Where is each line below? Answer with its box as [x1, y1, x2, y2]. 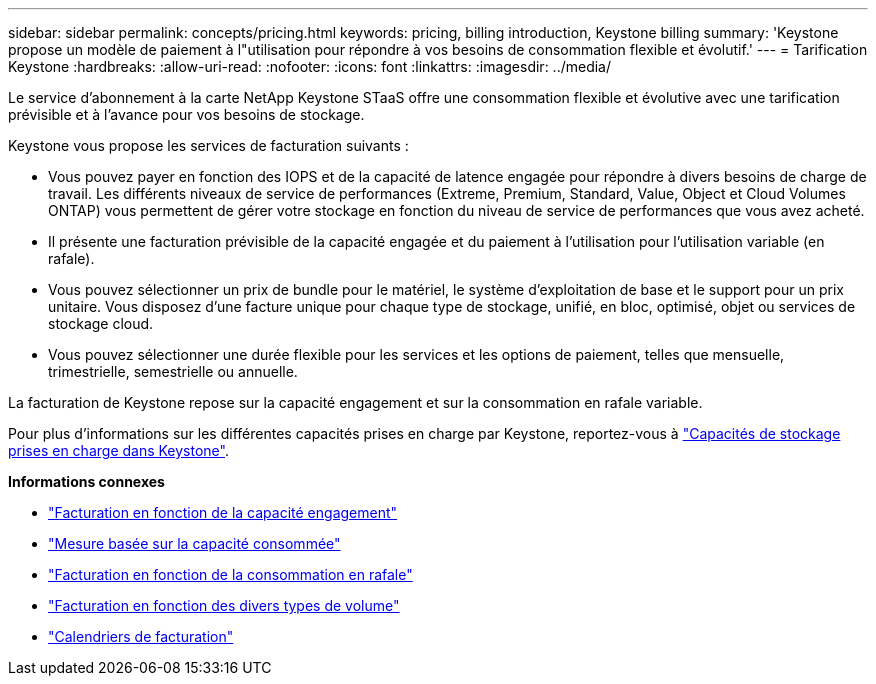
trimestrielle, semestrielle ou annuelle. [48, 363, 298, 380]
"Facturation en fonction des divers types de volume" [48, 597, 400, 614]
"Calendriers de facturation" [48, 628, 234, 645]
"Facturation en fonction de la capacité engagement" [48, 504, 398, 521]
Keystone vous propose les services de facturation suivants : [8, 137, 409, 154]
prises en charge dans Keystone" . [8, 442, 229, 459]
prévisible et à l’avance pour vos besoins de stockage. [8, 106, 365, 123]
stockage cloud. [48, 315, 154, 332]
